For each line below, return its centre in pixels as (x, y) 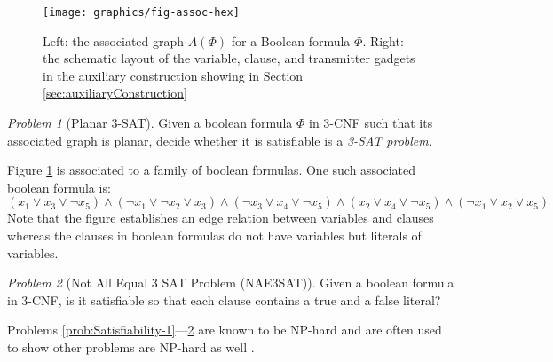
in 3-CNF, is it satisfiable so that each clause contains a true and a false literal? (224, 299)
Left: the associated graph (114, 40)
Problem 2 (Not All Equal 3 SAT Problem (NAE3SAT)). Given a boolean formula (231, 283)
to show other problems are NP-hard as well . (131, 346)
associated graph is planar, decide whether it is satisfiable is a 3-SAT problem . (220, 140)
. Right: (383, 40)
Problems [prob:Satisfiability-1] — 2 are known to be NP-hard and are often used (225, 330)
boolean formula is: (59, 187)
